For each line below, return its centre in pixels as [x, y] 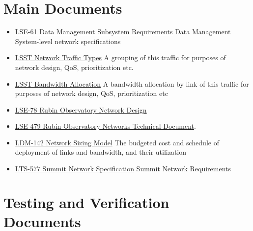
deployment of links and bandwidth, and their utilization [101, 152]
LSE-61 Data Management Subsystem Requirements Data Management [123, 32]
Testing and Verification [86, 202]
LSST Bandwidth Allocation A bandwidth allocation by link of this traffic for [132, 83]
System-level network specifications [68, 41]
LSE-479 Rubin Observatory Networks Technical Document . [105, 126]
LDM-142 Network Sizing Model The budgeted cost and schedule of [117, 142]
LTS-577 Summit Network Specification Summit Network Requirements [123, 169]
